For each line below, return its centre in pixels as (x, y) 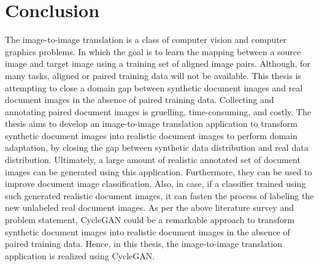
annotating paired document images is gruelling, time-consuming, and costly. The (158, 111)
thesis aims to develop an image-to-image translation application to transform (151, 123)
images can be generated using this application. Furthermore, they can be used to (159, 171)
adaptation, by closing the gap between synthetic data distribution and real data (157, 147)
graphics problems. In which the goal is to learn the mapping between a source (153, 51)
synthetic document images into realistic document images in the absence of (148, 231)
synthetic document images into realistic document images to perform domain (151, 135)
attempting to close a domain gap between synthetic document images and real (154, 87)
